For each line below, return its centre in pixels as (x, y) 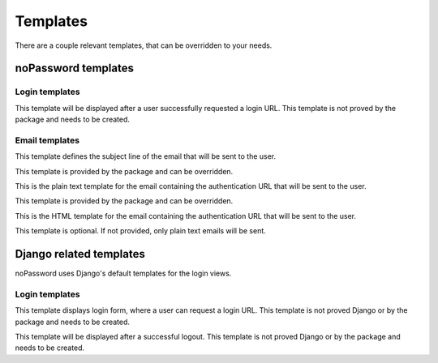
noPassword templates (74, 68)
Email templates (47, 140)
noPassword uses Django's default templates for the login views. (123, 273)
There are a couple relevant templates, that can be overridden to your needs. (144, 45)
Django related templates (80, 254)
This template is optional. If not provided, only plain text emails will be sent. (141, 231)
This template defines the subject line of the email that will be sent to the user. (146, 156)
